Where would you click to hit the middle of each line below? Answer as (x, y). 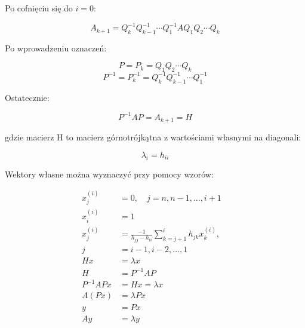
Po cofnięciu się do (39, 8)
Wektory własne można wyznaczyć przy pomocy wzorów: (109, 174)
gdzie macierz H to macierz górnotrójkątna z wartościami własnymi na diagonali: (153, 137)
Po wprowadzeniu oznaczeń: (56, 47)
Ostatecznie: (27, 97)
